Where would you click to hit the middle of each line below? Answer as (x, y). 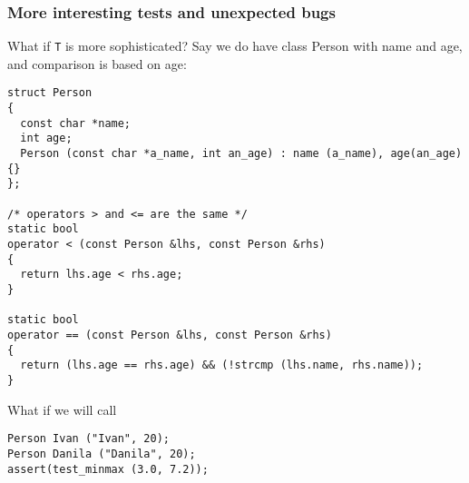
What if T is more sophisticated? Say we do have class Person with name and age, (235, 46)
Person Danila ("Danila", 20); (102, 453)
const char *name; (76, 123)
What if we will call (62, 409)
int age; (46, 138)
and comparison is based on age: (97, 63)
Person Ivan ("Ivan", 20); (88, 439)
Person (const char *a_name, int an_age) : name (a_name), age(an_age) (241, 154)
